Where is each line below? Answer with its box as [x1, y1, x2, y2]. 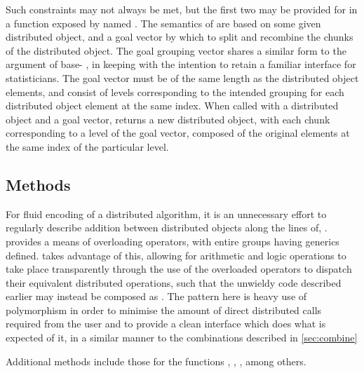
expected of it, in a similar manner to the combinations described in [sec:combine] [6, 330, 358, 345]
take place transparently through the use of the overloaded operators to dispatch [6, 262, 352, 276]
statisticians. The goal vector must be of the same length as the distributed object [6, 70, 359, 85]
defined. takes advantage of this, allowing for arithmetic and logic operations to [6, 247, 346, 262]
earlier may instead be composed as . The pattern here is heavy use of [6, 289, 307, 304]
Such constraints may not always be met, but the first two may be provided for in [6, 2, 358, 16]
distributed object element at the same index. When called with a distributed [6, 98, 339, 113]
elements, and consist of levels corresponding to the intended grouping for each [6, 84, 344, 99]
